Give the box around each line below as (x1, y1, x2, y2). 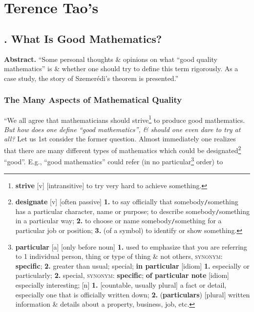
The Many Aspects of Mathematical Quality (4, 94, 182, 106)
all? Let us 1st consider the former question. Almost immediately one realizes (4, 134, 236, 144)
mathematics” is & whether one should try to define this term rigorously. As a (4, 63, 238, 74)
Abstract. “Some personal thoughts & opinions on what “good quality (4, 54, 217, 64)
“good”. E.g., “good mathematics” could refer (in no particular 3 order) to (4, 155, 223, 166)
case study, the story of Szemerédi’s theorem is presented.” (4, 73, 179, 83)
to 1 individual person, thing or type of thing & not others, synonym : (15, 251, 223, 261)
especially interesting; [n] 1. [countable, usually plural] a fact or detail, (15, 280, 227, 290)
